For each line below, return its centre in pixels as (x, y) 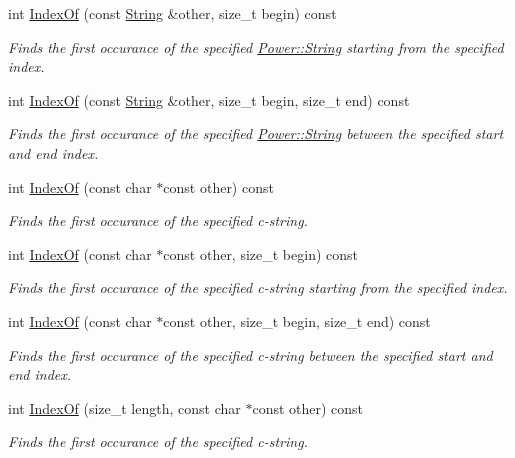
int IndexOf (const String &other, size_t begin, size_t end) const (209, 99)
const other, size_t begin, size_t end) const (297, 320)
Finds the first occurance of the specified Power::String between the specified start (256, 133)
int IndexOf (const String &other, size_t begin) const (172, 13)
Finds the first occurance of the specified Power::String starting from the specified (256, 46)
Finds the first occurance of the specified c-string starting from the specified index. (258, 287)
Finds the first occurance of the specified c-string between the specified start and (250, 354)
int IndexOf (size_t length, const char (124, 407)
